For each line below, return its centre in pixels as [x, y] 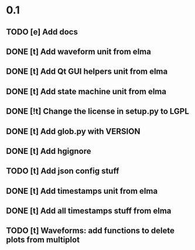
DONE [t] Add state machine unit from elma [86, 91]
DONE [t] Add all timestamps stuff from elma [89, 211]
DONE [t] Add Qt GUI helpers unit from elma [87, 72]
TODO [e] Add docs [42, 32]
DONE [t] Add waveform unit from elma [78, 51]
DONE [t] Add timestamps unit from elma [82, 191]
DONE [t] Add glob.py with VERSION [73, 131]
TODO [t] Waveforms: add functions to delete [90, 231]
